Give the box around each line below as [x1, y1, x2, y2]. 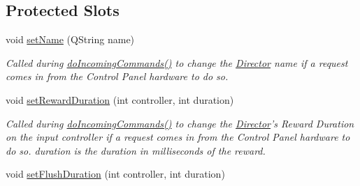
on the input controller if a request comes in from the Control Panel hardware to [6, 130, 350, 144]
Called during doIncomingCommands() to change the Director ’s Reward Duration [6, 116, 354, 130]
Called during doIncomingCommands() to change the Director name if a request [6, 55, 348, 70]
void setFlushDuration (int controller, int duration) [6, 166, 225, 181]
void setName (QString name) [6, 32, 135, 47]
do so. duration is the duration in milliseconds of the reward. [6, 143, 266, 157]
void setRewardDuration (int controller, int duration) [6, 92, 234, 107]
